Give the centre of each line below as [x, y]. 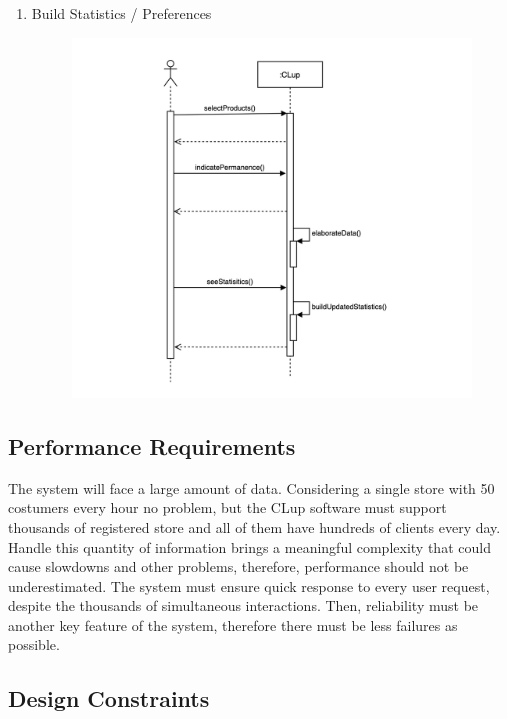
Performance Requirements [152, 445]
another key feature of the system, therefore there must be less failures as [233, 624]
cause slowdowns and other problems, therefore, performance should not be [238, 566]
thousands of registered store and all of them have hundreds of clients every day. [254, 526]
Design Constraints [109, 698]
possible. [34, 644]
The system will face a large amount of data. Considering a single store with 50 [251, 487]
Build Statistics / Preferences [121, 13]
